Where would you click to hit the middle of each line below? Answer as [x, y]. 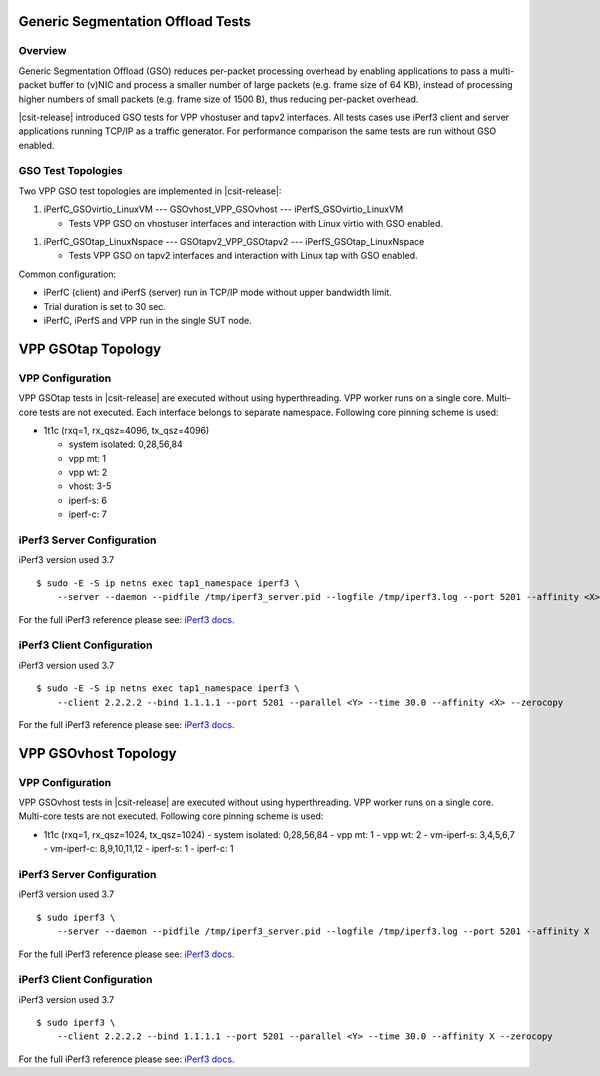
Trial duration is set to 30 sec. [105, 306]
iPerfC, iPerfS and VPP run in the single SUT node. [147, 320]
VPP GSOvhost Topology [97, 753]
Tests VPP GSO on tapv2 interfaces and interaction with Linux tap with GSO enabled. [243, 256]
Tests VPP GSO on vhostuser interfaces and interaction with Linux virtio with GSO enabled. [256, 223]
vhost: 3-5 [90, 486]
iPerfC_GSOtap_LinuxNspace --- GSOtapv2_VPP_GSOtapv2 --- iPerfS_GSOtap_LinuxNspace [234, 242]
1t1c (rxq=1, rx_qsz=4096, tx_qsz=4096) [126, 430]
